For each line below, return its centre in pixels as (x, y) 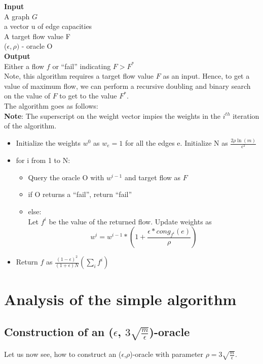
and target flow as (153, 177)
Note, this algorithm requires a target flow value (79, 76)
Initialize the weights (48, 143)
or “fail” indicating (82, 66)
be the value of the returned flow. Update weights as (130, 221)
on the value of (27, 96)
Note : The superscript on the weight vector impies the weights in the (112, 115)
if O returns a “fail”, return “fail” (80, 194)
